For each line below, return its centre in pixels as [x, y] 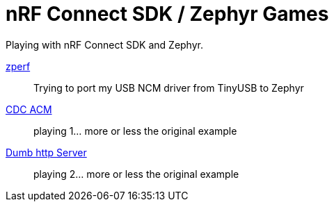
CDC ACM [29, 109]
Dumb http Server [46, 152]
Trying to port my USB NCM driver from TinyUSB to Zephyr [169, 88]
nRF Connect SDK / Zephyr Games [167, 14]
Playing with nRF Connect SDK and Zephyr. [104, 44]
